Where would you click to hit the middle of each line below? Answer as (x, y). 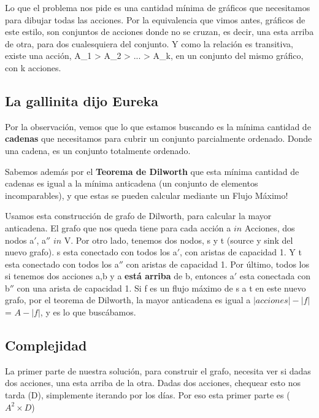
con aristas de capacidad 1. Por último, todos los (217, 264)
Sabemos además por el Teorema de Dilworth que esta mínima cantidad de (152, 171)
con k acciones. (33, 67)
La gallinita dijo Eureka (82, 100)
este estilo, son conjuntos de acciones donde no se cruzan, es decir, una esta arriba (159, 32)
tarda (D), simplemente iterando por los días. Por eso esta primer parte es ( (148, 395)
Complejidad (46, 345)
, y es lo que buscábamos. (88, 312)
